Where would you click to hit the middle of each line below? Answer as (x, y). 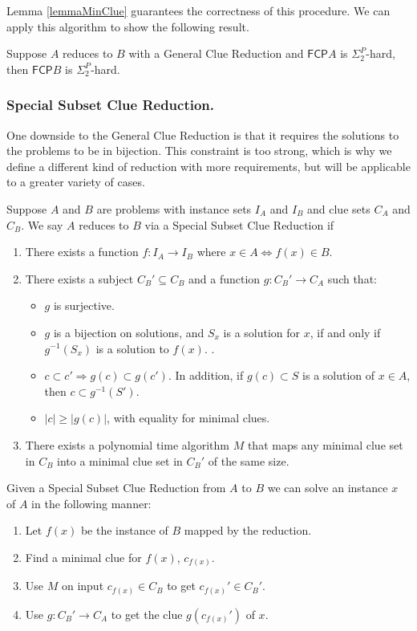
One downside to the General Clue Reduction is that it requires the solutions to (203, 134)
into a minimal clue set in (120, 460)
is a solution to (132, 348)
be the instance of (124, 530)
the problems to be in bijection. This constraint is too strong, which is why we (199, 151)
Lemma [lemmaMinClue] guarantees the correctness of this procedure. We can (198, 10)
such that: (352, 278)
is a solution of (339, 375)
